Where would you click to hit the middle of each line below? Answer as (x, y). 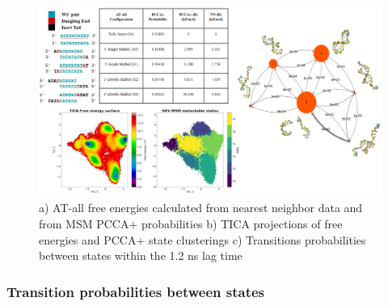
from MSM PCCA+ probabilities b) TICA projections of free (191, 223)
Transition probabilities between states (136, 291)
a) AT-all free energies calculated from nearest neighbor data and (201, 208)
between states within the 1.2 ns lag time (141, 255)
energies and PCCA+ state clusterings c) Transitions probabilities (202, 239)
